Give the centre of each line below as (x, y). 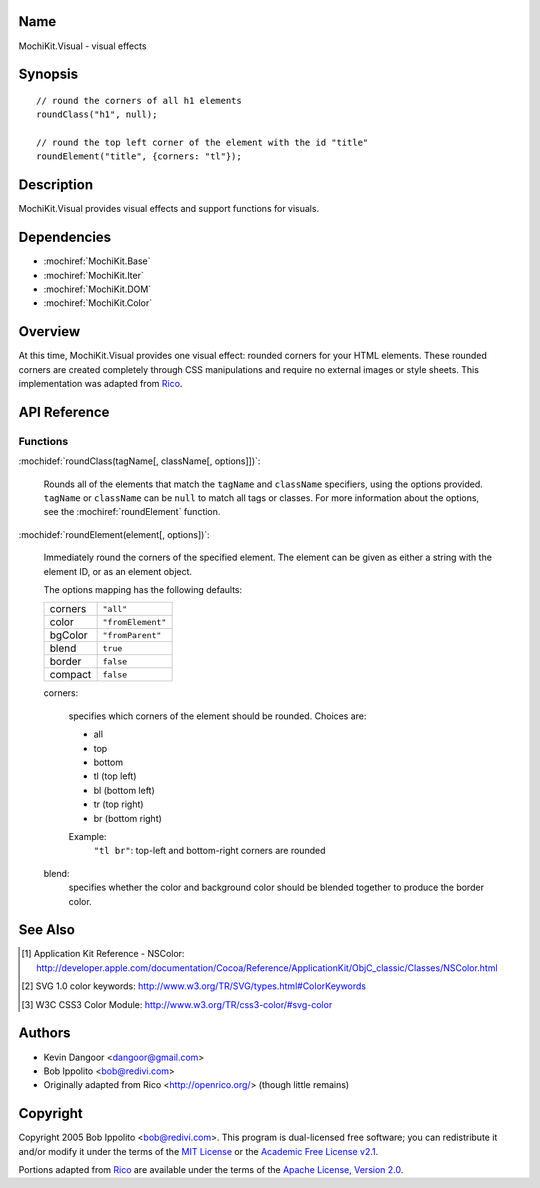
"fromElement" (134, 621)
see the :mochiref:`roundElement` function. (132, 512)
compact (70, 675)
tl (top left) (115, 776)
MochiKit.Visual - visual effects (82, 46)
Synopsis (48, 74)
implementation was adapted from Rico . (100, 384)
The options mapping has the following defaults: (143, 590)
